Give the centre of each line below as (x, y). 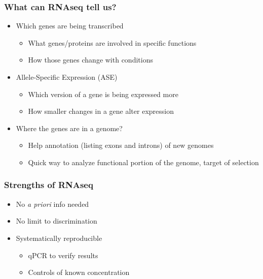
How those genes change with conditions (90, 60)
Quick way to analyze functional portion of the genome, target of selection (143, 162)
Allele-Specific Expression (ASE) (67, 77)
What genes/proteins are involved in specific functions (112, 42)
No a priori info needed (52, 204)
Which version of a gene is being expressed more (103, 94)
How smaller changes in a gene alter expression (101, 111)
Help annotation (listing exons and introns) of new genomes (121, 145)
